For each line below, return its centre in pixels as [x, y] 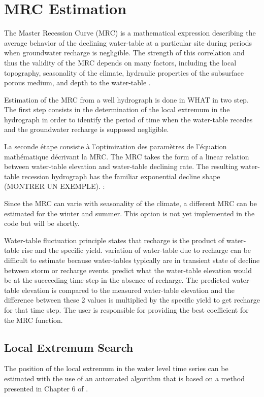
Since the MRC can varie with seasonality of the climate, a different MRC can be [130, 203]
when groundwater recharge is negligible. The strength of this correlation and [124, 53]
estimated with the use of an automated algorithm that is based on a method [124, 378]
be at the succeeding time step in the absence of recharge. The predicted [117, 280]
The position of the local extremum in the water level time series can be [116, 368]
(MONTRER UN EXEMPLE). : [55, 186]
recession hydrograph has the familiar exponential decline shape [121, 176]
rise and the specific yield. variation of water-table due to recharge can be [136, 250]
